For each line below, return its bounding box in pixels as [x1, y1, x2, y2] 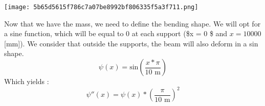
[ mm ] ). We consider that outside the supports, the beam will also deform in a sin [4, 38, 258, 48]
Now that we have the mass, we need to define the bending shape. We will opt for [4, 18, 261, 29]
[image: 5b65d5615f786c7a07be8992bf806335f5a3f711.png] [4, 4, 198, 11]
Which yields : [4, 76, 49, 87]
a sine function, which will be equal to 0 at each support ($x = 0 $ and [4, 28, 228, 39]
